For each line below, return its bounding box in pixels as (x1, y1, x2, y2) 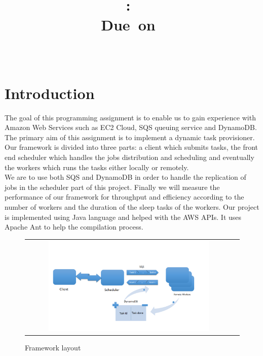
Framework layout (25, 342, 81, 352)
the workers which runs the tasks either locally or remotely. (5, 161, 189, 172)
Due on (101, 14, 156, 35)
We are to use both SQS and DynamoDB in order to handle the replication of (5, 172, 246, 182)
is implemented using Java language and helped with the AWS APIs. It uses (5, 211, 242, 222)
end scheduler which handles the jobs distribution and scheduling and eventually (5, 152, 254, 163)
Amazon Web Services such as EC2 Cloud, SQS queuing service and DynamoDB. (5, 122, 257, 133)
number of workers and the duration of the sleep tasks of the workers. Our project (5, 202, 259, 212)
